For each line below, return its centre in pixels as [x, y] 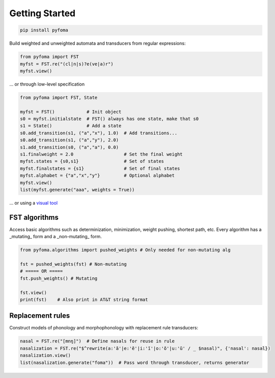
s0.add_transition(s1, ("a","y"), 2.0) [69, 140]
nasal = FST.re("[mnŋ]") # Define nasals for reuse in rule [97, 341]
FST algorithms [34, 217]
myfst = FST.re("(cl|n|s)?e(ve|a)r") [67, 64]
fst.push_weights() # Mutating [59, 278]
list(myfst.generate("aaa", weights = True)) [77, 190]
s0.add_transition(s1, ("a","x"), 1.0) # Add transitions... [99, 133]
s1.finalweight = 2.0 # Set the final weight [101, 154]
